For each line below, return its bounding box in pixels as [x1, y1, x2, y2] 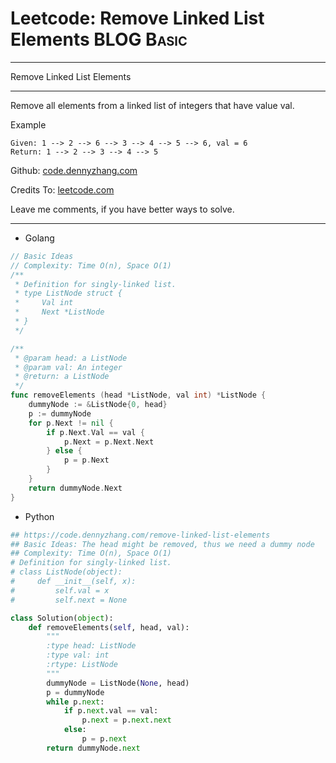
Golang [24, 232, 55, 244]
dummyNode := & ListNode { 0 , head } [28, 400, 168, 410]
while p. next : [46, 697, 105, 707]
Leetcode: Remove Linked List [10, 7, 265, 30]
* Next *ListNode [14, 307, 105, 317]
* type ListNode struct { [14, 288, 123, 299]
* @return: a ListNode [14, 372, 110, 382]
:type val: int [46, 650, 110, 661]
